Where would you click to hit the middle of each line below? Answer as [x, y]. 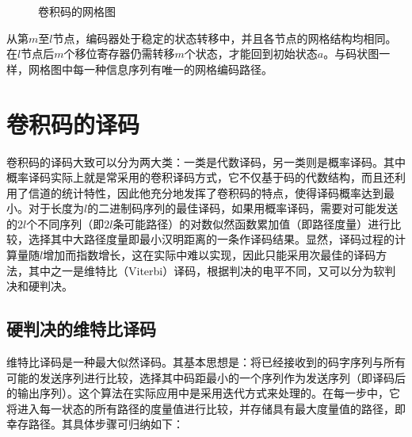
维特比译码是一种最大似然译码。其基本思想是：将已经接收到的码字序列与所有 [206, 362]
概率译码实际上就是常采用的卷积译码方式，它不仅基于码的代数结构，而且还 [200, 177]
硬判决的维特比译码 [81, 329]
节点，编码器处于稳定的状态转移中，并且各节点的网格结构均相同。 [225, 38]
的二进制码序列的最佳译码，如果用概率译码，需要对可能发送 [243, 208]
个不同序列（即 [65, 223]
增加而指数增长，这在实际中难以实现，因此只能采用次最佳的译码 [210, 255]
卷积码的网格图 [77, 11]
